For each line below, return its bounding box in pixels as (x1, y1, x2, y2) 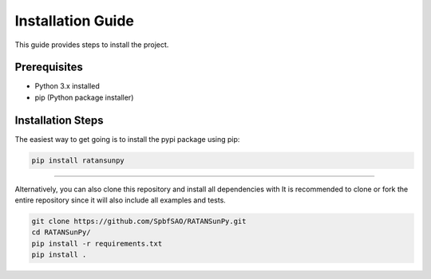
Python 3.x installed (34, 81, 100, 91)
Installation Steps (14, 113, 104, 127)
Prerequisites (14, 61, 83, 74)
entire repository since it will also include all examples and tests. (14, 195, 227, 205)
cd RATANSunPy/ (31, 228, 91, 237)
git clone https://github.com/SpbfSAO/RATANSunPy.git (31, 217, 247, 226)
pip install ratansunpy (31, 155, 125, 165)
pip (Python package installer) (34, 92, 134, 102)
